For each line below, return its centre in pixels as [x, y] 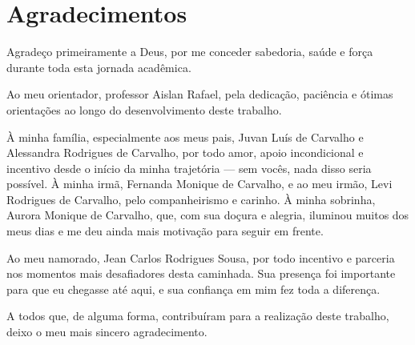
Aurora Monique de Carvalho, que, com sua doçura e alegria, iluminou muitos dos [208, 215]
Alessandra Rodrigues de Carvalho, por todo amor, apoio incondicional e [185, 152]
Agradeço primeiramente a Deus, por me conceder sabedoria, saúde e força [190, 52]
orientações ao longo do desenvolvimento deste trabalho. [144, 109]
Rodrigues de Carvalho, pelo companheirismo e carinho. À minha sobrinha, [191, 199]
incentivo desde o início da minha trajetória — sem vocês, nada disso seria [189, 168]
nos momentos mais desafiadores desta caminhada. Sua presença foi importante [201, 273]
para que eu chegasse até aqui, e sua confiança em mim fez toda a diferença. [193, 289]
